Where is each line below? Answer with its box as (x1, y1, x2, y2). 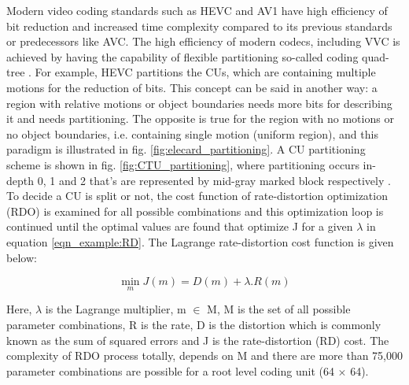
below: (6, 249, 37, 265)
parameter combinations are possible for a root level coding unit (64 (6, 362, 334, 379)
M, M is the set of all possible (207, 301, 351, 317)
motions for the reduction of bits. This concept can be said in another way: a (6, 79, 378, 95)
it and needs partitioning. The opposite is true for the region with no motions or (6, 110, 394, 127)
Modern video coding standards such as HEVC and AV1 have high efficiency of (6, 2, 388, 18)
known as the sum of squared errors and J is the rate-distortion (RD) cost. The (6, 331, 389, 348)
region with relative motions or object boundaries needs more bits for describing (6, 94, 392, 111)
